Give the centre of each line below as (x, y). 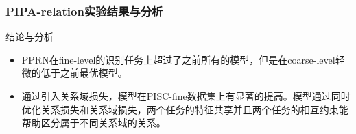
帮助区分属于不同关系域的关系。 (94, 123)
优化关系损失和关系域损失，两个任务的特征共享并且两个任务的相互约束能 (185, 109)
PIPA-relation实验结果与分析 (84, 11)
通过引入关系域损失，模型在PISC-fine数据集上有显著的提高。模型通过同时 (186, 96)
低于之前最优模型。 (84, 73)
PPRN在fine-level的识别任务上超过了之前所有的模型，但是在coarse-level (178, 59)
